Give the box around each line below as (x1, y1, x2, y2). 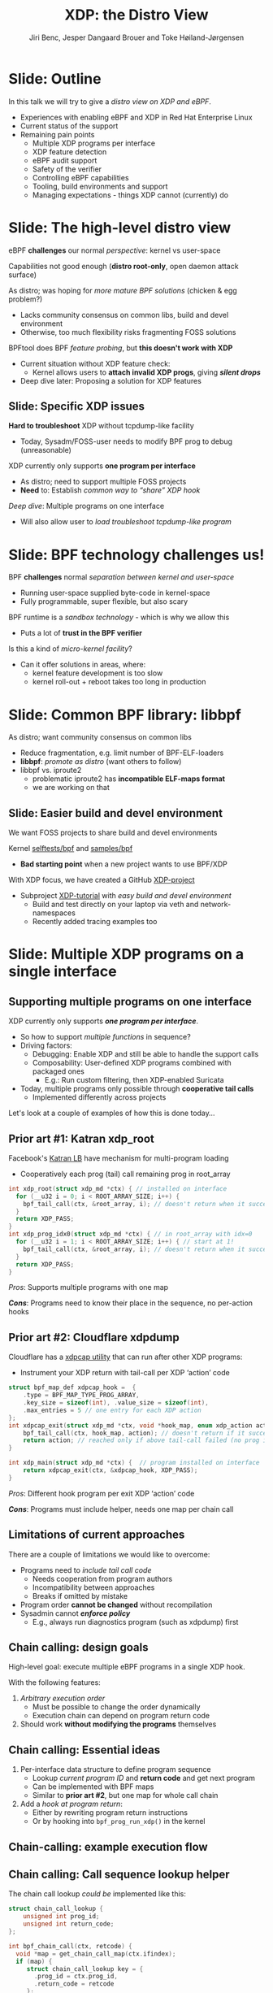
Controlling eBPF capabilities (32, 172, 129, 182)
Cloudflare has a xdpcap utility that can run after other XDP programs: (8, 1352, 243, 1362)
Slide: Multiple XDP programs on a (8, 945, 245, 964)
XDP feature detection (32, 146, 107, 156)
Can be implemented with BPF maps (32, 1782, 154, 1791)
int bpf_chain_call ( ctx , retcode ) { (8, 1942, 132, 1950)
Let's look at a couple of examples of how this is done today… (8, 1108, 215, 1118)
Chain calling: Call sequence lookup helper (8, 1867, 230, 1881)
